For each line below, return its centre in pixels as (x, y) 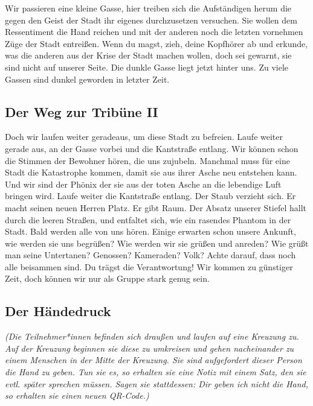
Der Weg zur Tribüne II (82, 111)
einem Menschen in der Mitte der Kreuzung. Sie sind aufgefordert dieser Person (153, 360)
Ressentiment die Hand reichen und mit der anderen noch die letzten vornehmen (154, 32)
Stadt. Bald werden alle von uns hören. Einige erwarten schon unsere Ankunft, (150, 231)
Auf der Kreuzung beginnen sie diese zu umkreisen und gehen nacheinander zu (150, 348)
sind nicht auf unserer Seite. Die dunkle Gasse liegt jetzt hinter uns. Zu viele (147, 67)
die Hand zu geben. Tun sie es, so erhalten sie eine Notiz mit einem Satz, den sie (156, 372)
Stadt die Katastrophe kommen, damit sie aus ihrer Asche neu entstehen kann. (151, 172)
